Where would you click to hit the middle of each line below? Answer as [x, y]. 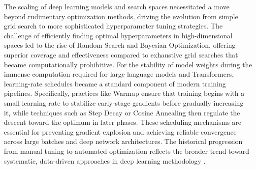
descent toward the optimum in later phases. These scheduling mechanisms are [123, 122]
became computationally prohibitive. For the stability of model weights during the [128, 64]
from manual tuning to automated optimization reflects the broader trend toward [127, 151]
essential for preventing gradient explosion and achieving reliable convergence [120, 131]
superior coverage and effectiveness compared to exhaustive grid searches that [121, 54]
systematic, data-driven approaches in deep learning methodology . [105, 160]
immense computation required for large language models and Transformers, [119, 74]
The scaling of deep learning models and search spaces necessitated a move [117, 6]
